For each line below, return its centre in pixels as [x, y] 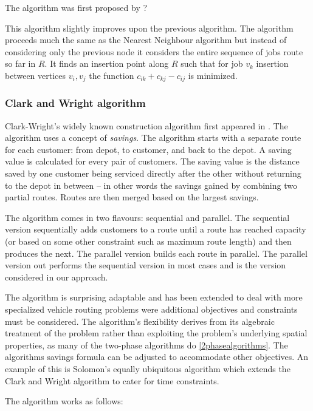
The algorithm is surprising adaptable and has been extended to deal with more [154, 297]
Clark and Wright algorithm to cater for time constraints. [112, 380]
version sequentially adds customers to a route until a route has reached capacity [156, 229]
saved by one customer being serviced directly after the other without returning [153, 173]
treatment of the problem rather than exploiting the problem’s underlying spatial [156, 333]
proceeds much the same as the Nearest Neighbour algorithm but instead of [146, 40]
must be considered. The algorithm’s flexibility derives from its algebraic [140, 321]
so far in [20, 63]
